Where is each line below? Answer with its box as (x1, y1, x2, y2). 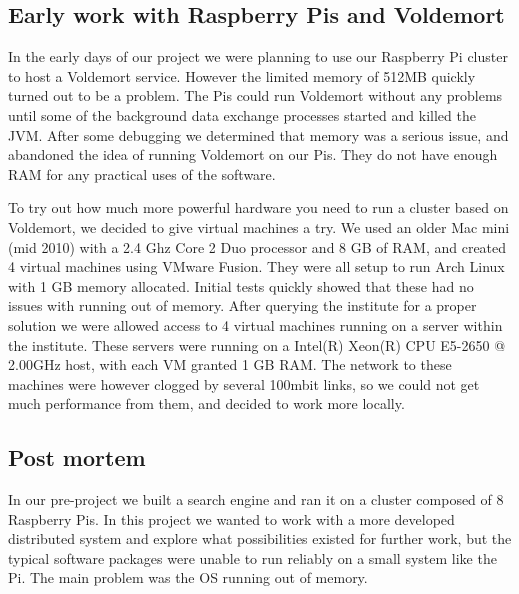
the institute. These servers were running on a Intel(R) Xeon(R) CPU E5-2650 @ (8, 334, 506, 355)
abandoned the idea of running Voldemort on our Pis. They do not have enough (8, 144, 498, 165)
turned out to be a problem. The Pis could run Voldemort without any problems (8, 85, 503, 106)
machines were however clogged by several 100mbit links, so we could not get (8, 373, 480, 394)
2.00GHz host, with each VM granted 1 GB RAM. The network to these (8, 354, 452, 375)
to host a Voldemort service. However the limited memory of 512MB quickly (8, 65, 476, 86)
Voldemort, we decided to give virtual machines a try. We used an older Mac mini (8, 216, 510, 237)
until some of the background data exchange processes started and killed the (8, 104, 476, 125)
